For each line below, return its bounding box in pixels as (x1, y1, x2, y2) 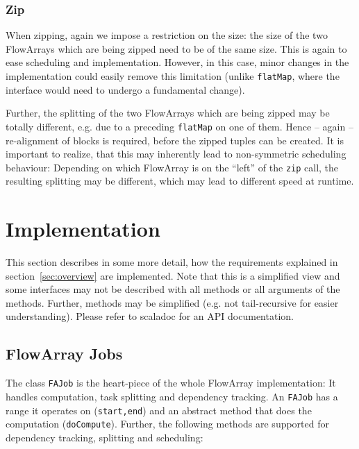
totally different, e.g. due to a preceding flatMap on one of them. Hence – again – (6, 119, 353, 133)
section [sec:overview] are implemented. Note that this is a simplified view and (6, 268, 340, 282)
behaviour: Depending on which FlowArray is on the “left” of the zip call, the (6, 160, 339, 174)
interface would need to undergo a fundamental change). (6, 82, 245, 96)
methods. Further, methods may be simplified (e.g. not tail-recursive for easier (6, 295, 339, 310)
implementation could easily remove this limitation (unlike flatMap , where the (6, 69, 340, 83)
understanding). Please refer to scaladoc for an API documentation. (6, 309, 294, 323)
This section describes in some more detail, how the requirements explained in (6, 255, 338, 269)
